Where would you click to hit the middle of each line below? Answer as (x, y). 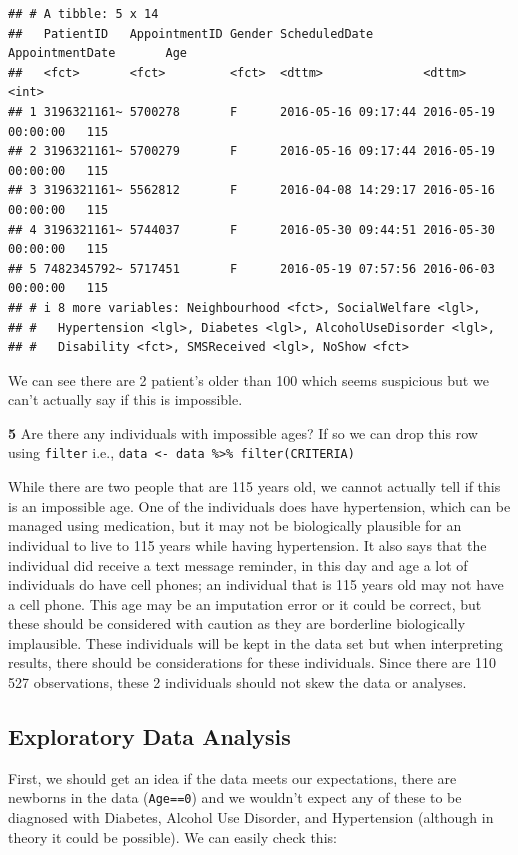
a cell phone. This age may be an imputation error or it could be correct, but (245, 603)
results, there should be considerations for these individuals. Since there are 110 (252, 662)
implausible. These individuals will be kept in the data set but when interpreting (255, 642)
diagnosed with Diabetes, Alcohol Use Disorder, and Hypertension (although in (251, 817)
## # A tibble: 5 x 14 (83, 14)
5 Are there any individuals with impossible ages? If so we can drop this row (243, 432)
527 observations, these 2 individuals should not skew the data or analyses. (237, 682)
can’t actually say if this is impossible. (125, 399)
